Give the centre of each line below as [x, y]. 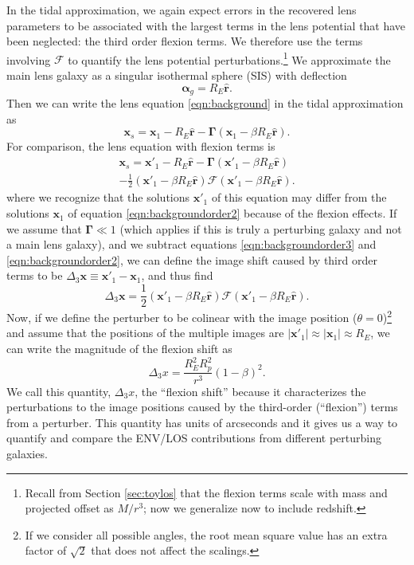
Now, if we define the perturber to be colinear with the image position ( [182, 317]
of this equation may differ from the [299, 197]
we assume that [44, 228]
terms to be [35, 275]
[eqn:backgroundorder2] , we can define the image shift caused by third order [192, 259]
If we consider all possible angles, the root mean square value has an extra [206, 534]
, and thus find [177, 275]
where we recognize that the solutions [98, 197]
